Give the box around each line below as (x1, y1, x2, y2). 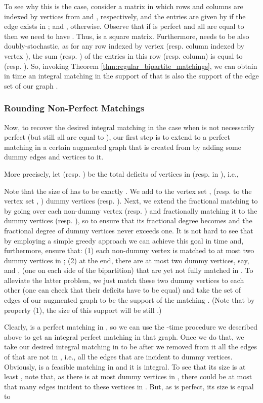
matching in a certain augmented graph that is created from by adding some (4, 141, 241, 152)
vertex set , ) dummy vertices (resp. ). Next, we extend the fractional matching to (4, 195, 258, 206)
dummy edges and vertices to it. (4, 151, 104, 162)
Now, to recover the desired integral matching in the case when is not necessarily (4, 122, 255, 132)
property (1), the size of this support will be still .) (4, 304, 162, 315)
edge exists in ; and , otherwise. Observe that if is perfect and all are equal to (4, 21, 244, 31)
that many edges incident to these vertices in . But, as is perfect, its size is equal (4, 381, 254, 391)
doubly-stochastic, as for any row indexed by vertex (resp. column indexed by (4, 41, 244, 51)
